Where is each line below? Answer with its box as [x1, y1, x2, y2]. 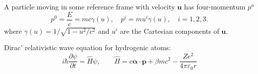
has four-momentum [184, 1, 246, 11]
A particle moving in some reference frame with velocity [4, 1, 175, 11]
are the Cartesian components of [120, 25, 219, 36]
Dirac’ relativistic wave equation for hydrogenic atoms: [4, 42, 171, 53]
